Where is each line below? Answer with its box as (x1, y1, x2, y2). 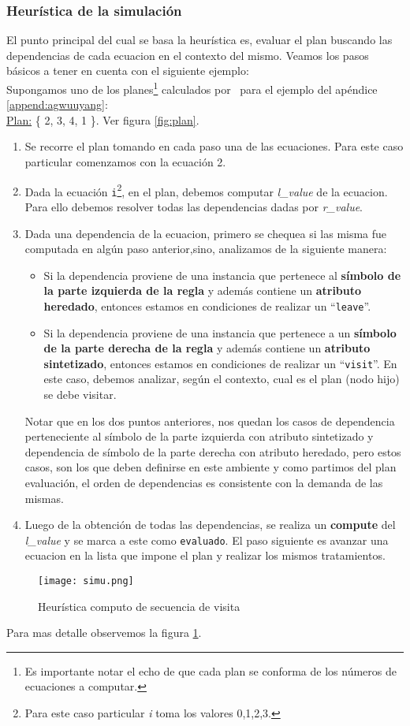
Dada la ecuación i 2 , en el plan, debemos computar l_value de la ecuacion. (24, 181, 388, 199)
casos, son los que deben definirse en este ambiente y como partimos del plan (24, 459, 397, 475)
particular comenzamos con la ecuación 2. (24, 154, 226, 170)
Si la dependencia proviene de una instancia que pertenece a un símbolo (43, 324, 397, 341)
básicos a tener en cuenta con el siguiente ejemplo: (6, 62, 249, 79)
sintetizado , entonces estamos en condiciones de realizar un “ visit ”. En (43, 355, 397, 371)
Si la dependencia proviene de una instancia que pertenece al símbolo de (43, 266, 401, 283)
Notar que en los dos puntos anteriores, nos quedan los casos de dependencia (24, 412, 395, 429)
